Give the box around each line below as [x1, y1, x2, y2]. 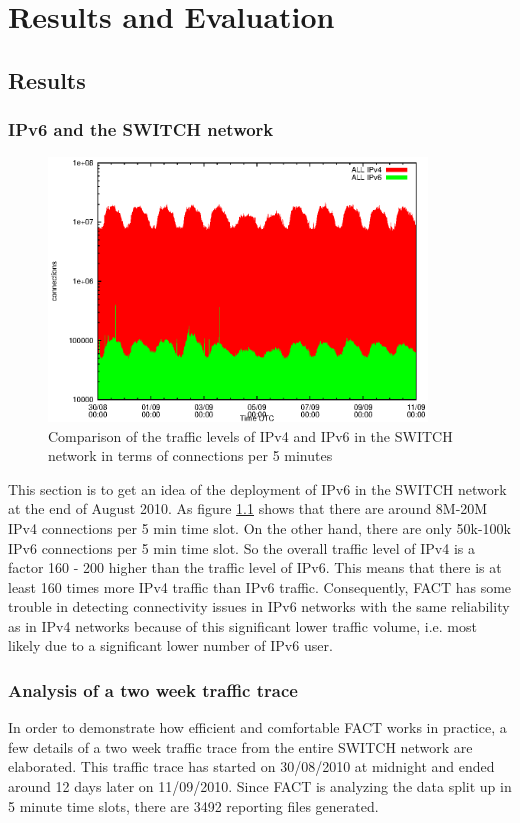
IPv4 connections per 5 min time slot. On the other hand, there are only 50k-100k [8, 517, 511, 538]
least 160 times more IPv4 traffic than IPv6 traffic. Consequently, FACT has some [8, 576, 512, 597]
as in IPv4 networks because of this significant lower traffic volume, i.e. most [8, 615, 477, 636]
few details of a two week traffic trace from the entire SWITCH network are [8, 736, 473, 757]
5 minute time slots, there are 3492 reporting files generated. [8, 795, 379, 816]
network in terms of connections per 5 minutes [48, 445, 333, 466]
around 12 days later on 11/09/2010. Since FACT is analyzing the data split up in [8, 776, 512, 797]
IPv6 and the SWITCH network [8, 117, 274, 142]
